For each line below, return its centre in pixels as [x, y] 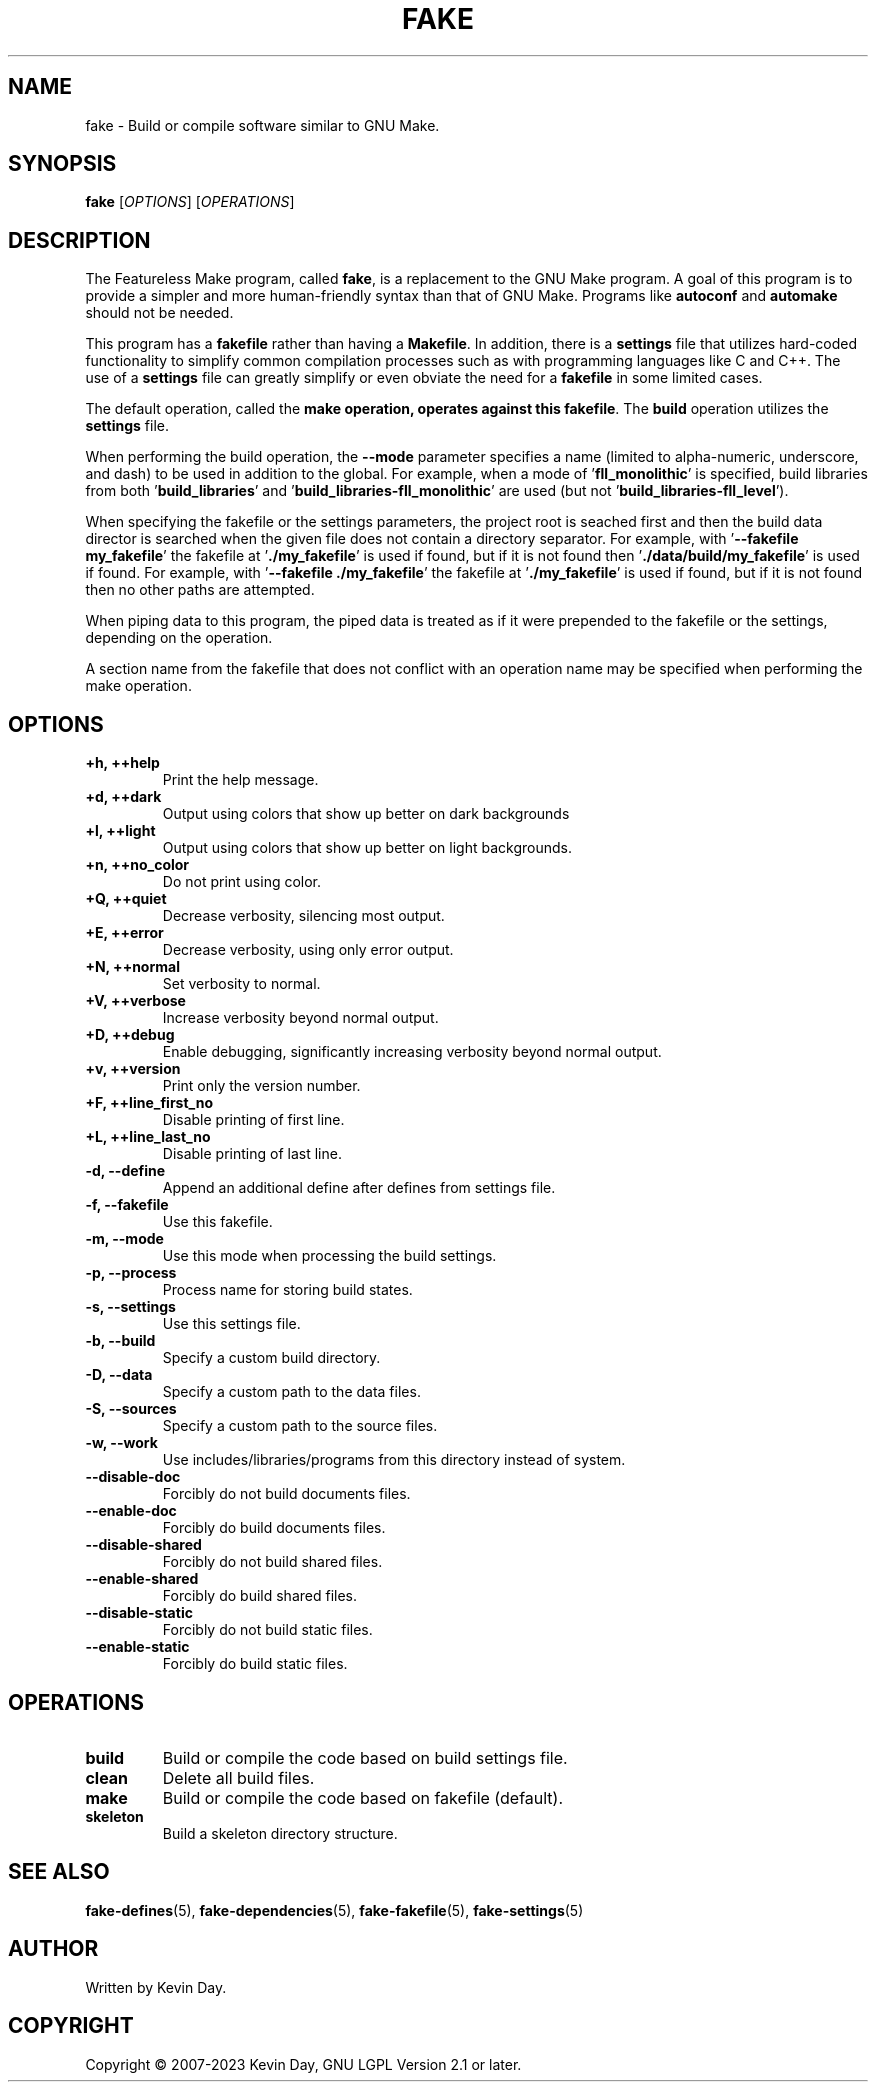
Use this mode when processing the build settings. [329, 1256]
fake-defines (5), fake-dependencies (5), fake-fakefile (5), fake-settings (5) [334, 1910]
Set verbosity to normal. [241, 984]
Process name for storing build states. [287, 1290]
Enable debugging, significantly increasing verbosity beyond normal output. [412, 1052]
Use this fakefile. [217, 1222]
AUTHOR [53, 1949]
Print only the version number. [261, 1086]
